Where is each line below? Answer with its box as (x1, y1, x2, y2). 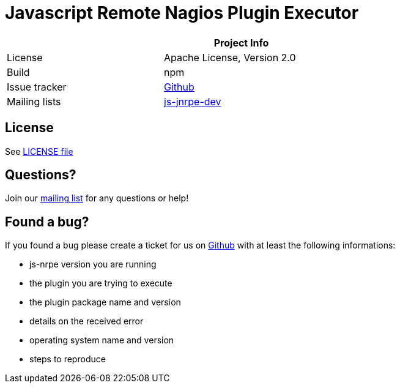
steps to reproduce (29, 354, 106, 365)
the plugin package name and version (29, 297, 181, 308)
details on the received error (29, 316, 144, 327)
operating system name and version (29, 335, 174, 346)
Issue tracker (7, 80, 67, 93)
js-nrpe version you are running (29, 259, 157, 270)
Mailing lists (7, 95, 61, 108)
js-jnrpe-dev (164, 95, 221, 108)
